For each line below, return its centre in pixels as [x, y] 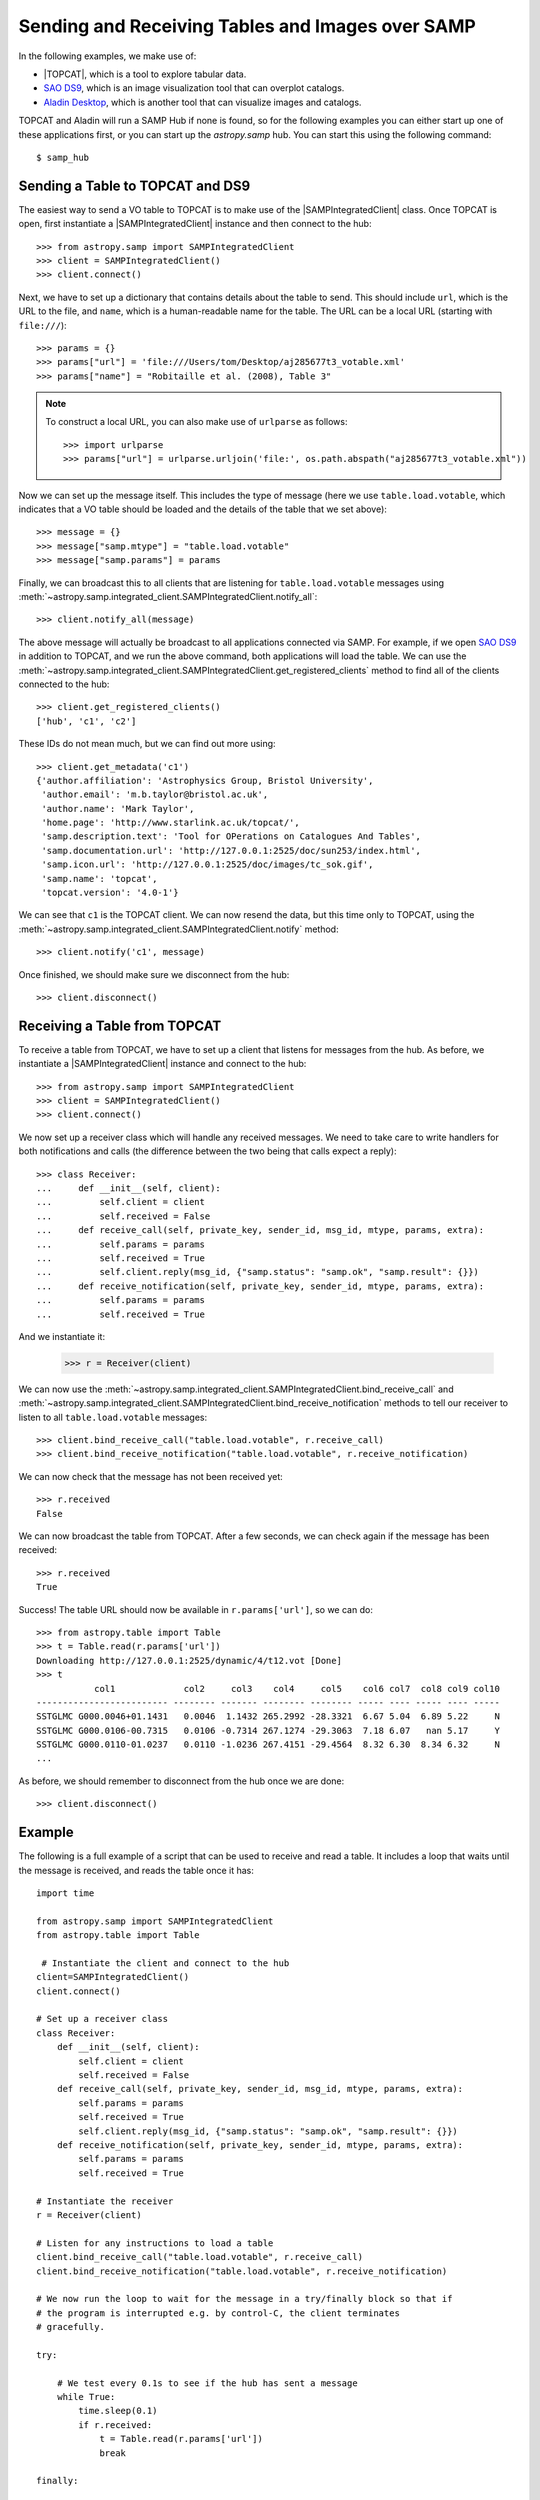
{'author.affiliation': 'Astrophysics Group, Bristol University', [205, 780]
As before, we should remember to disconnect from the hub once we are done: [181, 1781]
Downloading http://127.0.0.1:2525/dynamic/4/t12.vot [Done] [189, 1660]
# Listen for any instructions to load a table [155, 2243]
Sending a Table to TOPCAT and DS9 [134, 185]
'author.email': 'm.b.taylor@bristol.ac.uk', [155, 794]
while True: [86, 2397]
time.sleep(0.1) [118, 2411]
